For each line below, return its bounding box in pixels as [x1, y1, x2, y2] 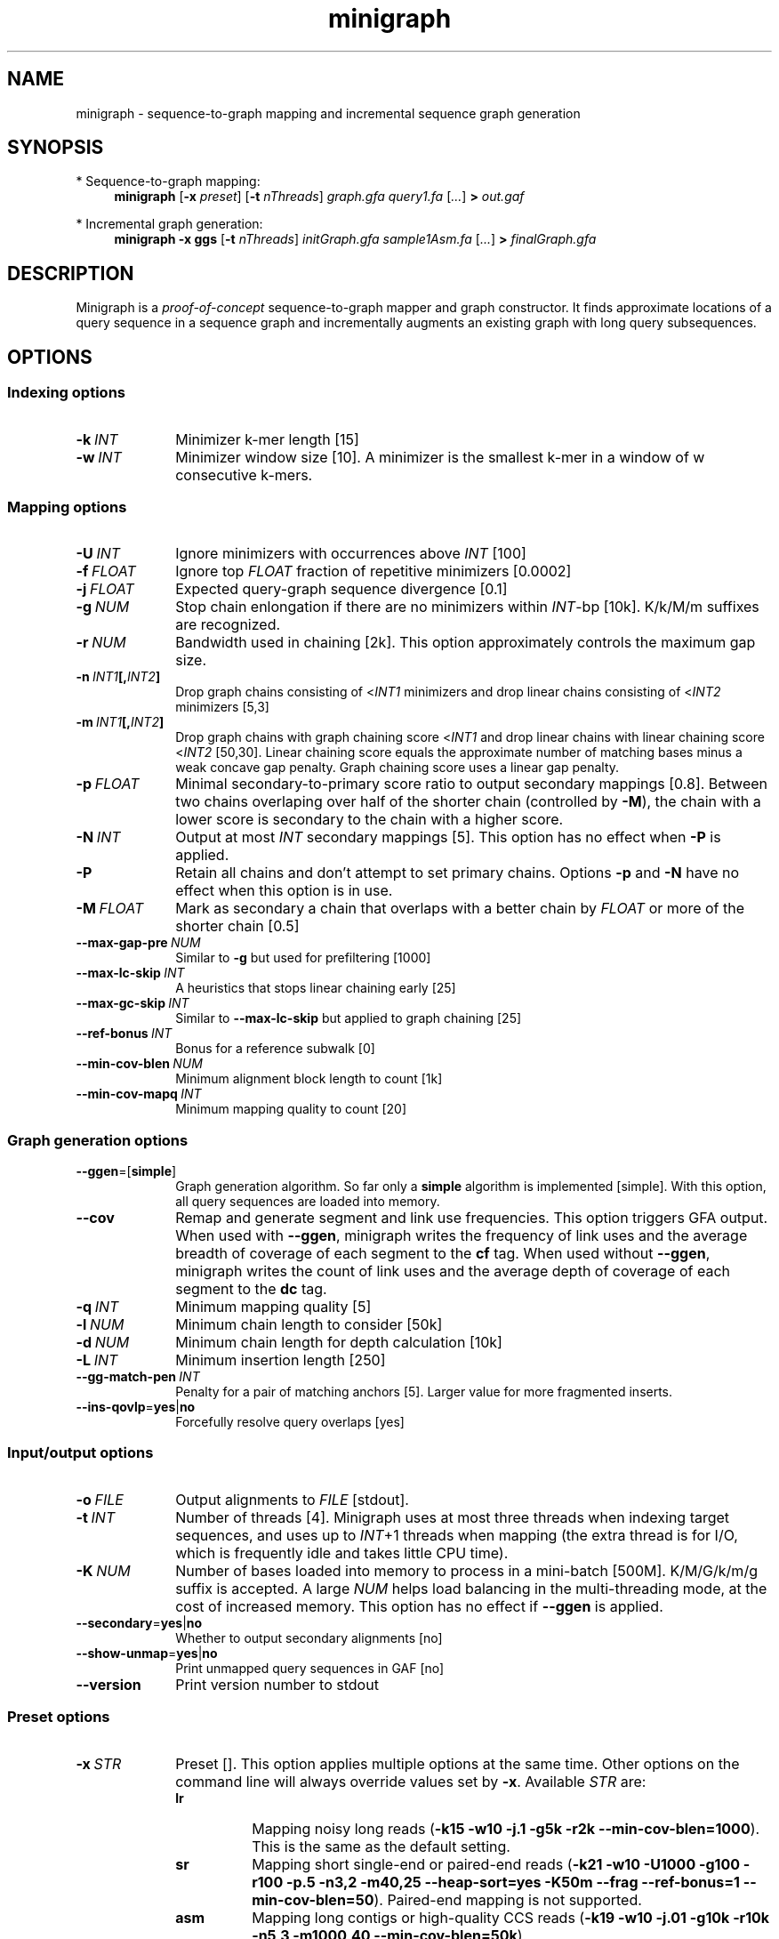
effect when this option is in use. [175, 881, 393, 900]
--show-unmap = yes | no [76, 1645, 218, 1661]
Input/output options [7, 1444, 154, 1462]
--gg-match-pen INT [76, 1369, 200, 1384]
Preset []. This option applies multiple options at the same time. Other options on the [175, 1754, 740, 1773]
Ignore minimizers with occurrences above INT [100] [175, 544, 526, 563]
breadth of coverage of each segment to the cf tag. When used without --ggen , [175, 1244, 711, 1262]
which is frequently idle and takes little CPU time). [175, 1543, 509, 1562]
